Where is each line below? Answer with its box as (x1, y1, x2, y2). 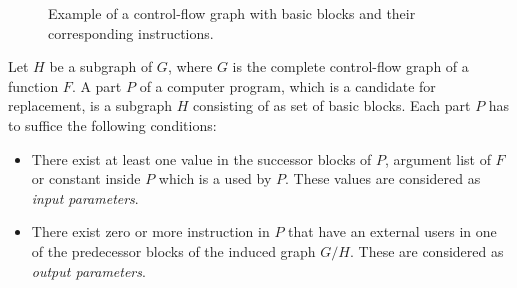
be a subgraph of (49, 56, 153, 77)
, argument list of (385, 148, 491, 169)
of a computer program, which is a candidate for (139, 75, 436, 96)
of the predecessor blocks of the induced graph (31, 240, 316, 261)
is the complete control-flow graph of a (232, 56, 469, 77)
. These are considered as (349, 240, 504, 261)
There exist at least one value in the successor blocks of (31, 148, 372, 169)
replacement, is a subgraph (8, 95, 172, 116)
